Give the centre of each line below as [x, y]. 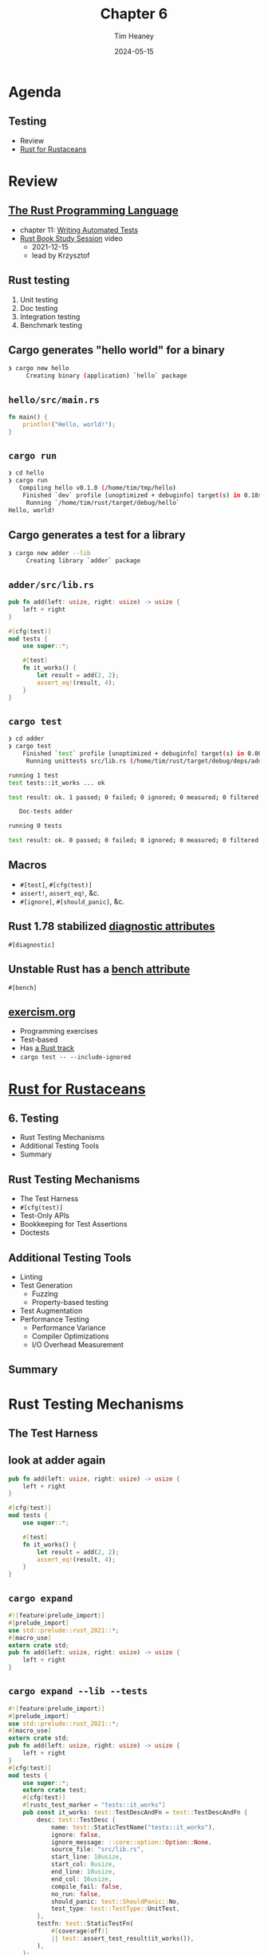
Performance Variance [69, 1327]
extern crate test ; [55, 1790]
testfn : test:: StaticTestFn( [85, 1924]
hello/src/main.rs [54, 400]
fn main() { [28, 417]
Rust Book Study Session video [71, 238]
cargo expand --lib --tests [78, 1691]
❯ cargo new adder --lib [49, 554]
